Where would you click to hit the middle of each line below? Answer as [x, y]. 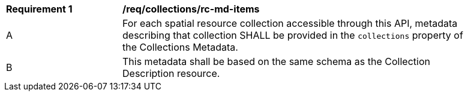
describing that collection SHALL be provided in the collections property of [293, 35]
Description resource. [171, 73]
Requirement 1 [39, 9]
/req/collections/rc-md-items [191, 9]
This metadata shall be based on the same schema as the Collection [276, 61]
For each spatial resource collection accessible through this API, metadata [290, 23]
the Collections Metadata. [180, 47]
